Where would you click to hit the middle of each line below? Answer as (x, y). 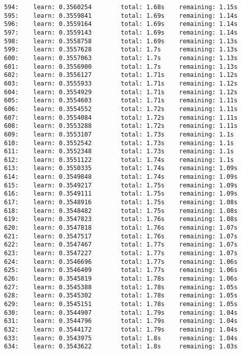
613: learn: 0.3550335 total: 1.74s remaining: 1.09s (121, 168)
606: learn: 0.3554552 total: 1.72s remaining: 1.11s (121, 109)
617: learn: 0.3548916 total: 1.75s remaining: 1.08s (121, 202)
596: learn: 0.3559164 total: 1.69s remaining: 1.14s (121, 24)
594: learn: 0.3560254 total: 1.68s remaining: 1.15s (121, 7)
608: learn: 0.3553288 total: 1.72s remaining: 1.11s (121, 126)
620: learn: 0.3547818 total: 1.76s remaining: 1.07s (121, 228)
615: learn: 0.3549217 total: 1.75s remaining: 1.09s (121, 185)
